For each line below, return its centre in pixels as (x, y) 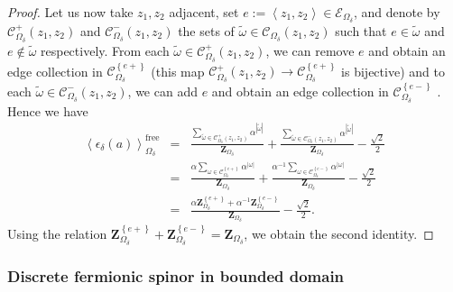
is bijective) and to (393, 71)
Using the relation (57, 233)
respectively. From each (105, 50)
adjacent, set (204, 12)
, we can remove (310, 50)
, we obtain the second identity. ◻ (339, 233)
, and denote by (397, 12)
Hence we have (48, 110)
